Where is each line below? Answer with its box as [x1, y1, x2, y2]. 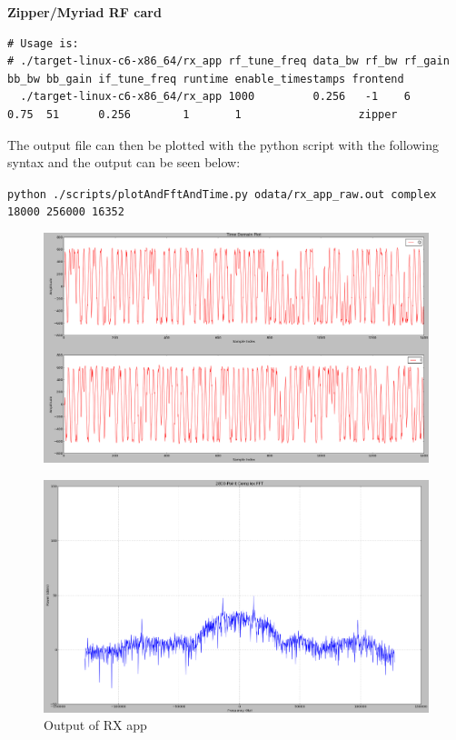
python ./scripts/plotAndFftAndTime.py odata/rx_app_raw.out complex [7, 187, 437, 201]
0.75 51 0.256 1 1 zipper [7, 107, 398, 121]
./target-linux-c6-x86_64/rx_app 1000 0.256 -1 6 [20, 90, 411, 104]
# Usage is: [7, 36, 79, 50]
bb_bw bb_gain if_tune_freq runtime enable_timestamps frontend [7, 72, 404, 85]
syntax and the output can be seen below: [7, 153, 241, 172]
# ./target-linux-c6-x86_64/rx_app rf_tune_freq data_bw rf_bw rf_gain [7, 55, 450, 68]
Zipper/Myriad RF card [7, 3, 162, 21]
